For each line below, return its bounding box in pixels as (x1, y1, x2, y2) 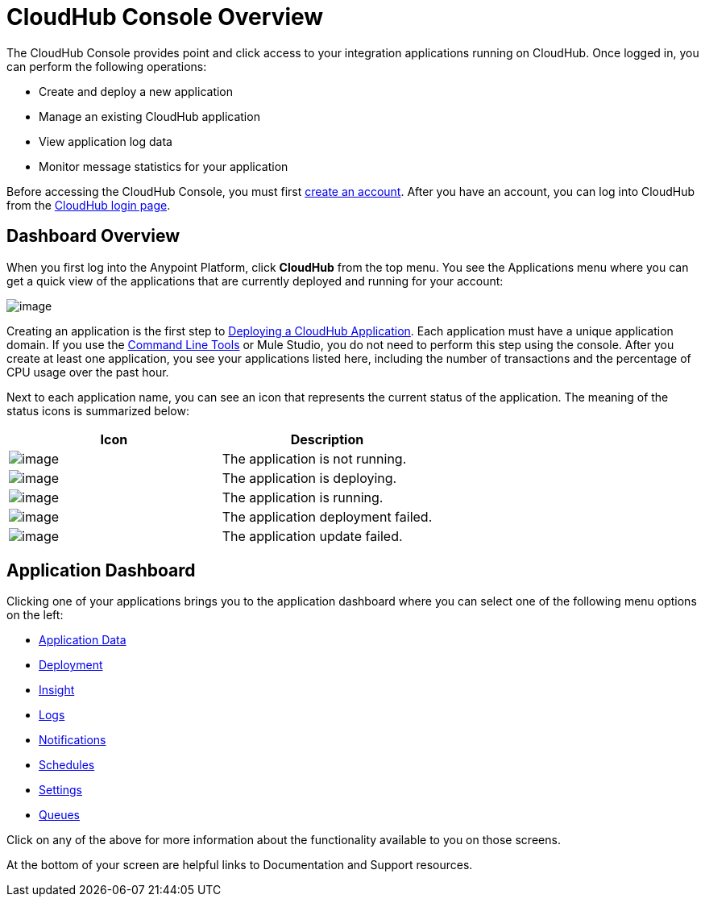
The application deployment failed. (222, 508, 433, 525)
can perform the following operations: (6, 59, 207, 73)
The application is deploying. (222, 469, 397, 486)
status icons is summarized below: (6, 403, 189, 418)
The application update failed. (222, 527, 403, 544)
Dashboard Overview (6, 226, 180, 247)
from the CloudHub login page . (6, 198, 171, 212)
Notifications (39, 733, 106, 747)
